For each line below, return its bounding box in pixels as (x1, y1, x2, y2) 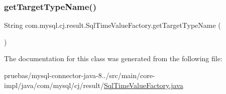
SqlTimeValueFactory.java (103, 80, 183, 90)
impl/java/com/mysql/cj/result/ (4, 80, 104, 90)
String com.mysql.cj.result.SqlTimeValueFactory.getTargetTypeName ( (4, 20, 221, 30)
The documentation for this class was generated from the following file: (4, 53, 222, 64)
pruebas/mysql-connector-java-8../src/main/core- (4, 70, 155, 80)
